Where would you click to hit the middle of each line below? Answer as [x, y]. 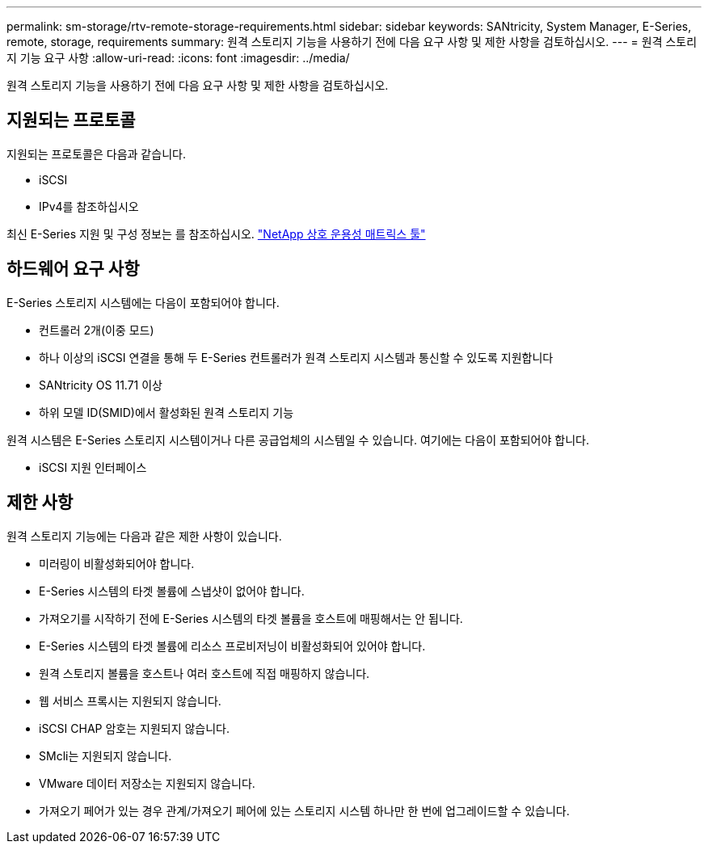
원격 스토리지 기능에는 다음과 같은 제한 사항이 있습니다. [144, 536]
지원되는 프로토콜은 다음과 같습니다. [96, 154]
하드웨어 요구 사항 [73, 269]
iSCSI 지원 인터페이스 [93, 467]
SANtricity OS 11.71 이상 [101, 385]
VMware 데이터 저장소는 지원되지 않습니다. [147, 783]
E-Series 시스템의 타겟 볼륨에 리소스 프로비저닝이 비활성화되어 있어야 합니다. [232, 646]
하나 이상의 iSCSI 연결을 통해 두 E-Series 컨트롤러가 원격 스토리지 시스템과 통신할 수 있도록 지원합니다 [296, 357]
